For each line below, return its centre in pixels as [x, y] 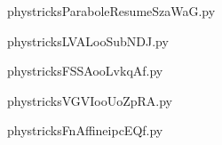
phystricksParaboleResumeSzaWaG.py [111, 11]
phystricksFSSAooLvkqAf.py [85, 71]
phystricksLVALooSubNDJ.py [88, 40]
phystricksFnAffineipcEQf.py [85, 130]
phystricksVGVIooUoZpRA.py [90, 100]
